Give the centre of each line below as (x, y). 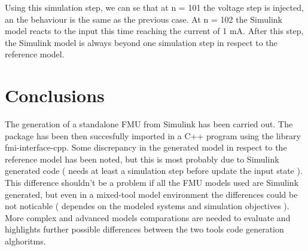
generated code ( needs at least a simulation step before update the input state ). (154, 171)
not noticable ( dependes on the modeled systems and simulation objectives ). (147, 206)
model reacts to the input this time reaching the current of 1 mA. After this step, (154, 31)
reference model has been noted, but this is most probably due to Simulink (142, 159)
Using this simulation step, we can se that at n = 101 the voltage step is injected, (154, 7)
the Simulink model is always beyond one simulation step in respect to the (141, 42)
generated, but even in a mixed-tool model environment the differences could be (151, 194)
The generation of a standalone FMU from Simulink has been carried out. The (149, 124)
